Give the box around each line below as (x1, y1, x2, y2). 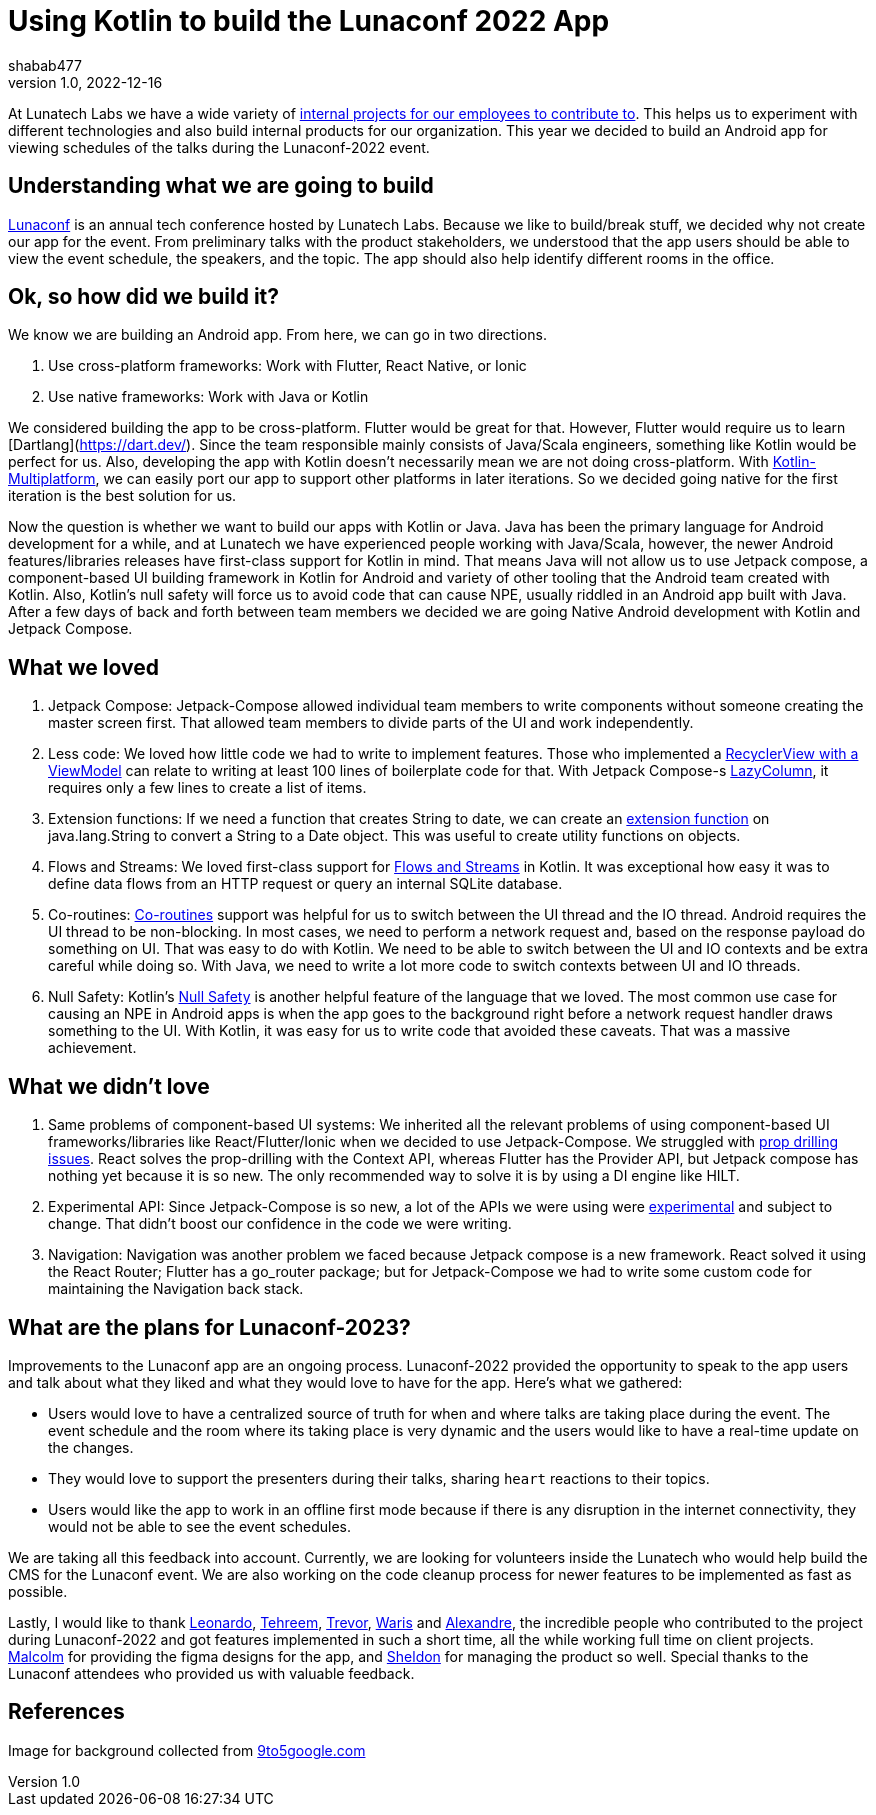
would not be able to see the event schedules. (48, 1517, 352, 1535)
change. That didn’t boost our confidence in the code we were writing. (48, 1215, 512, 1233)
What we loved (8, 654, 159, 680)
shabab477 (8, 56, 82, 74)
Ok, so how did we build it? (8, 284, 280, 310)
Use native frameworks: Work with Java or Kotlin (48, 388, 369, 406)
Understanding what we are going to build (8, 173, 434, 199)
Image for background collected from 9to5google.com (8, 1741, 366, 1759)
